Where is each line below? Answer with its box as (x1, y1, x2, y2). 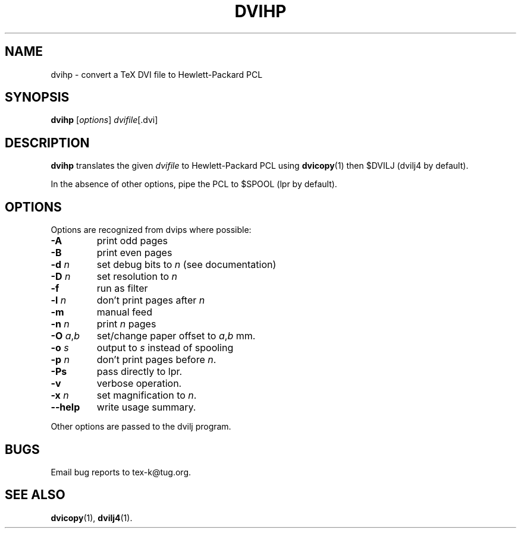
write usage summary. (96, 401, 196, 414)
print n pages (96, 318, 156, 330)
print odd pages (96, 235, 168, 247)
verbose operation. (96, 377, 182, 390)
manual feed (96, 306, 152, 318)
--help (51, 401, 80, 414)
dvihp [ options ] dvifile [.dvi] (51, 115, 158, 125)
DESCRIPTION (5, 135, 90, 150)
